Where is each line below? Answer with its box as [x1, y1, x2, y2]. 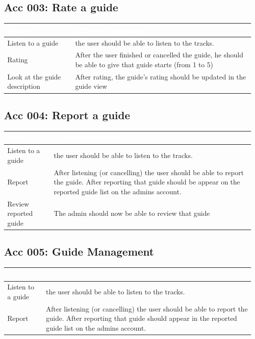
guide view [75, 81, 107, 91]
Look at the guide [7, 71, 61, 81]
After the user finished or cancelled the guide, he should [75, 50, 244, 60]
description [7, 81, 41, 91]
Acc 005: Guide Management [4, 244, 154, 259]
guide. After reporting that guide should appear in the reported [46, 313, 237, 323]
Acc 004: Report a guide [4, 107, 130, 122]
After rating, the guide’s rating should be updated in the [75, 71, 246, 81]
